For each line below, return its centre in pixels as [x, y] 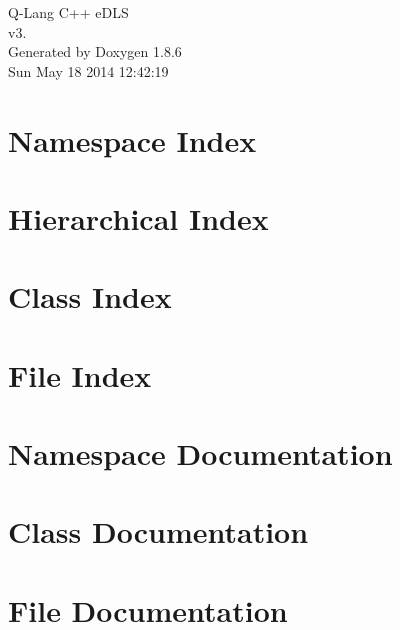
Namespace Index [132, 139]
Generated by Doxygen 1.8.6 [95, 51]
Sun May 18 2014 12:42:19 [88, 70]
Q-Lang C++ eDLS [68, 12]
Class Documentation [158, 531]
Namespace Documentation [200, 453]
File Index [80, 374]
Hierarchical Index [138, 217]
